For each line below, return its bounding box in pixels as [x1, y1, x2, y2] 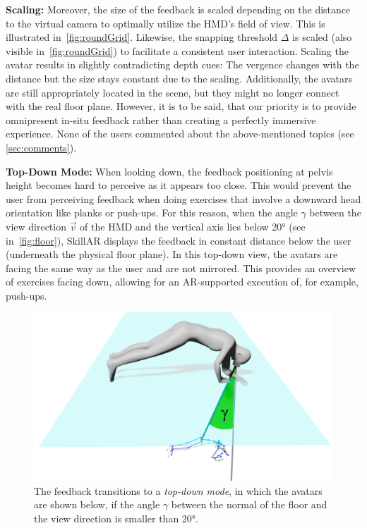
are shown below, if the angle [34, 497, 160, 512]
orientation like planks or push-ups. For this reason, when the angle [6, 205, 298, 220]
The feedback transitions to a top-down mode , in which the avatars [34, 483, 323, 498]
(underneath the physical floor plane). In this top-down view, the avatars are [6, 247, 338, 262]
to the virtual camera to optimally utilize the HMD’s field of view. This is [6, 16, 325, 30]
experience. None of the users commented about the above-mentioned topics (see [6, 126, 354, 141]
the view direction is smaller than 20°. [34, 510, 198, 525]
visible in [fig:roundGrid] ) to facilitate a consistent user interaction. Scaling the [6, 43, 349, 58]
